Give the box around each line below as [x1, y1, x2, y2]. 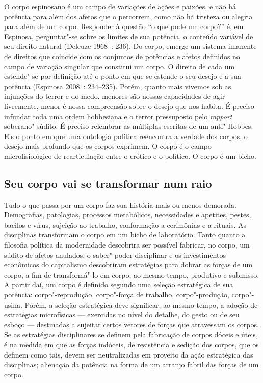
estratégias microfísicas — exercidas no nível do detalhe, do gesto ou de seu [4, 309, 240, 320]
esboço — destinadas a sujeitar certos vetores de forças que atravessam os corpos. [4, 319, 259, 330]
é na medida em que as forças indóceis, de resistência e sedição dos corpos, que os [4, 339, 259, 350]
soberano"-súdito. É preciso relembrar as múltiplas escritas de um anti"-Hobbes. [4, 121, 253, 131]
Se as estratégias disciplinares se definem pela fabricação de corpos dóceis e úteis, [4, 329, 258, 340]
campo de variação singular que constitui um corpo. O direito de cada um [4, 61, 235, 71]
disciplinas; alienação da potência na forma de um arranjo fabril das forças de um [4, 359, 259, 370]
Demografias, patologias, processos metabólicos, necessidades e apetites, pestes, [4, 209, 251, 220]
